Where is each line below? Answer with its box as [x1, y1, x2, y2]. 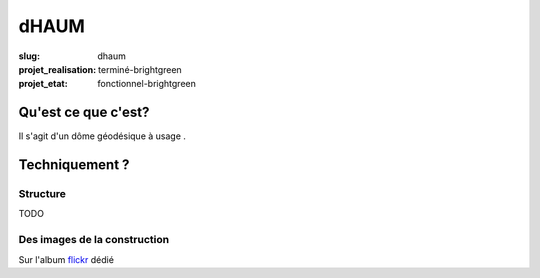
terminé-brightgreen [98, 63, 182, 75]
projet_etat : [18, 78, 69, 90]
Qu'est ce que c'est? [18, 104, 150, 121]
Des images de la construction [18, 233, 170, 247]
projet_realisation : [18, 63, 97, 75]
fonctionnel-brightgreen [97, 78, 197, 90]
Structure [18, 187, 67, 201]
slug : [18, 50, 40, 62]
